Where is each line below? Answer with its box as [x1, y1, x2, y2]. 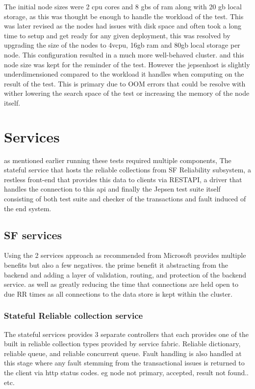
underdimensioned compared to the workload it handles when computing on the [4, 69, 244, 79]
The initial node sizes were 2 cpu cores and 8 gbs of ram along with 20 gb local [4, 1, 242, 11]
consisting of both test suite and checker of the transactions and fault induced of [4, 194, 246, 204]
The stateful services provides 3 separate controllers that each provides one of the [4, 329, 249, 339]
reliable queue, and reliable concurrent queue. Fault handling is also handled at [4, 348, 242, 358]
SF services [4, 227, 62, 242]
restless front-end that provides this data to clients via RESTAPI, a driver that [4, 174, 242, 184]
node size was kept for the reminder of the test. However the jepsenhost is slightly [4, 59, 250, 69]
